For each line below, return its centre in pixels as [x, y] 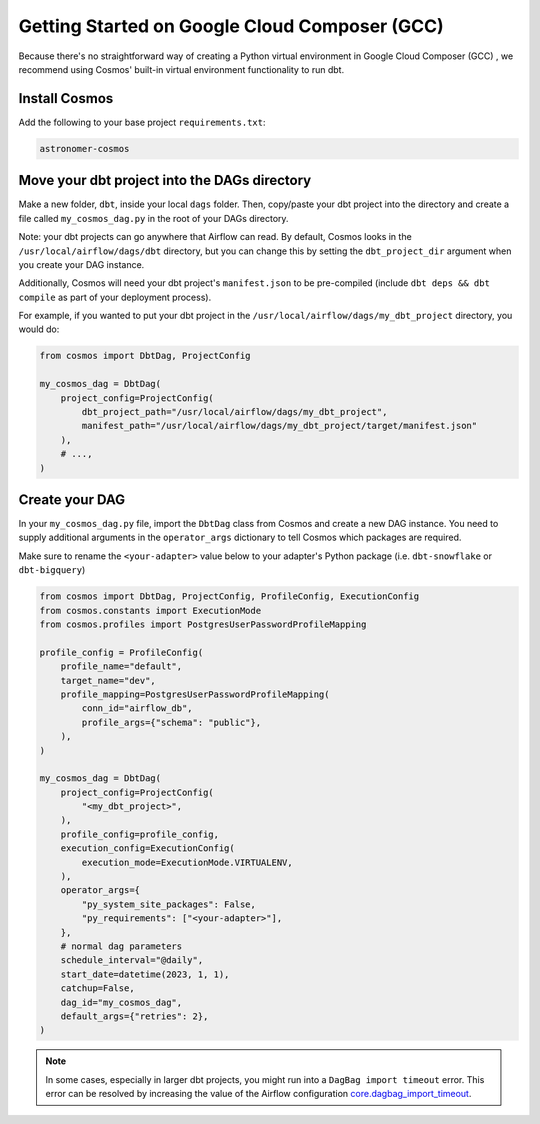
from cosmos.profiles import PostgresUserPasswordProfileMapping [203, 624]
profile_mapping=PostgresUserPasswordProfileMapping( [195, 694]
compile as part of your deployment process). [115, 297]
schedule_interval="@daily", [132, 960]
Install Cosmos [66, 98]
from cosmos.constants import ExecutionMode [150, 610]
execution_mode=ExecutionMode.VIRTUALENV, [187, 862]
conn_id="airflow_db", [137, 708]
